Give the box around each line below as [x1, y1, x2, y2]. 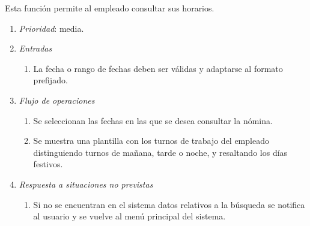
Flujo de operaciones [19, 94, 95, 106]
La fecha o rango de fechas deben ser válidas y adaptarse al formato [33, 62, 283, 74]
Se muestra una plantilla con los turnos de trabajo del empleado [33, 134, 269, 147]
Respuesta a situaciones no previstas [19, 177, 153, 190]
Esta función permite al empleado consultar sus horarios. [5, 2, 214, 14]
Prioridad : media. [19, 22, 84, 34]
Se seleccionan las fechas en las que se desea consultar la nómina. [33, 114, 273, 126]
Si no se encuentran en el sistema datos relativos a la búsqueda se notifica [33, 198, 305, 210]
